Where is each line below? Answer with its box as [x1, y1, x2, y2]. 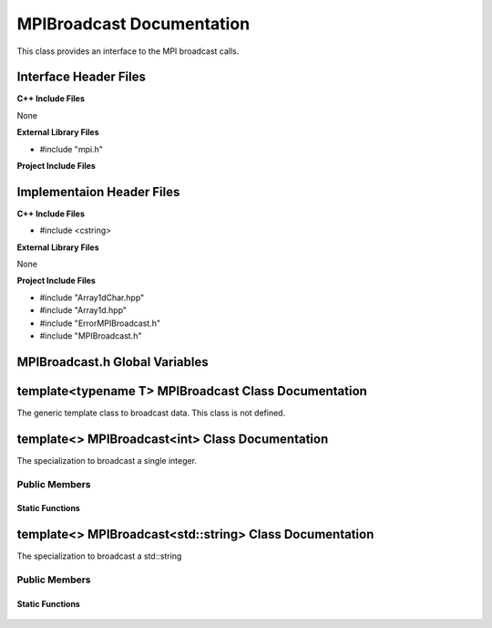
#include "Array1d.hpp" [39, 305, 128, 316]
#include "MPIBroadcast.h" [39, 330, 142, 341]
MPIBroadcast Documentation [16, 14, 251, 34]
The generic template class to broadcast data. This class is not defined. [16, 407, 286, 418]
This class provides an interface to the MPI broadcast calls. [16, 46, 240, 57]
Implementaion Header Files [16, 183, 180, 200]
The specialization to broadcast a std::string [16, 550, 182, 561]
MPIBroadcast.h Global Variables [16, 354, 209, 370]
